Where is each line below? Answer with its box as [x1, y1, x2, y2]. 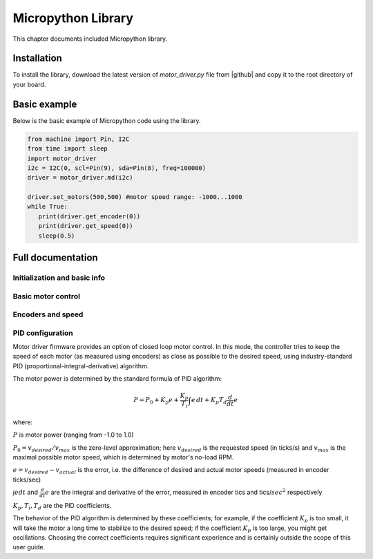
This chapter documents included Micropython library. [12, 35, 168, 43]
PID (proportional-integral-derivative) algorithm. [12, 361, 149, 370]
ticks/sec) [12, 475, 41, 484]
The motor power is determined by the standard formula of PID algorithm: [12, 375, 222, 383]
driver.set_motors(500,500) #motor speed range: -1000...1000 [27, 193, 242, 201]
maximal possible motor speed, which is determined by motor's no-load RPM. [12, 453, 234, 461]
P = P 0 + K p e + [133, 396, 180, 406]
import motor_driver [27, 154, 97, 162]
